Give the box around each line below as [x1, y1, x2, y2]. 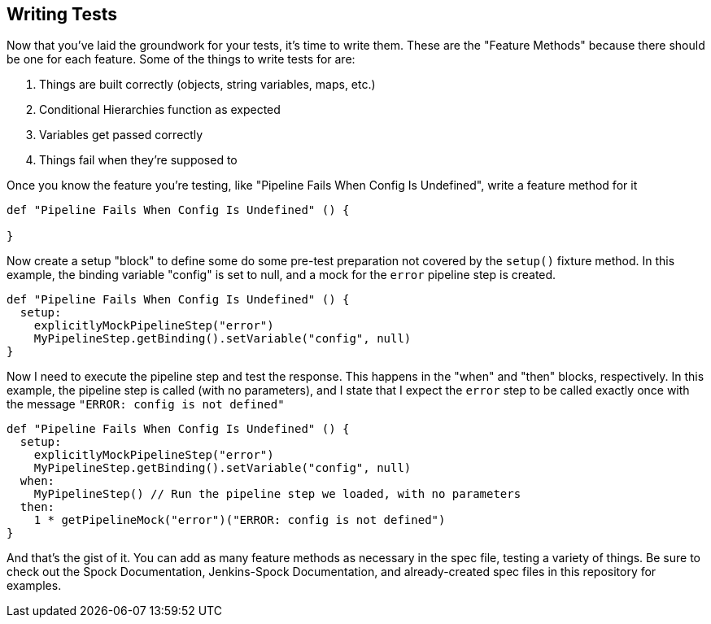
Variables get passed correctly [39, 128, 203, 142]
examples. [7, 578, 62, 593]
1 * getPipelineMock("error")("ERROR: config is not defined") [33, 513, 446, 527]
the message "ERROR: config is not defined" [7, 397, 285, 412]
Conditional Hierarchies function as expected [39, 103, 281, 117]
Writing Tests [7, 4, 118, 24]
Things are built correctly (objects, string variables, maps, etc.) [39, 77, 376, 92]
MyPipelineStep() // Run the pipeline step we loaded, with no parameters [33, 487, 521, 501]
